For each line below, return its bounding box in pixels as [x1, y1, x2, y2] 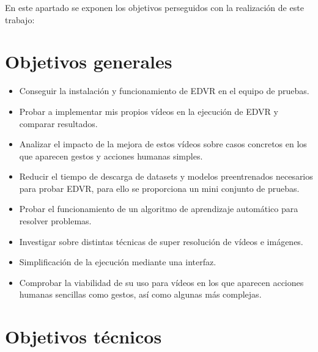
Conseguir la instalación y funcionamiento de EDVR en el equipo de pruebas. [19, 84, 309, 97]
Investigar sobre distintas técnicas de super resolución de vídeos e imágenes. [19, 235, 303, 248]
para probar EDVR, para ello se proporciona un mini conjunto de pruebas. [19, 182, 300, 194]
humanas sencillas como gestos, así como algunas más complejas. [19, 288, 262, 301]
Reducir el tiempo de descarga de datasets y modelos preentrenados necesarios [19, 170, 313, 183]
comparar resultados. [19, 117, 98, 130]
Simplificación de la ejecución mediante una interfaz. [19, 255, 216, 268]
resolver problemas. [19, 215, 92, 227]
